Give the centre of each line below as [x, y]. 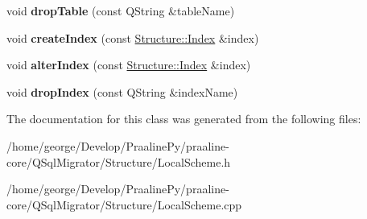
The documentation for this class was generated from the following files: [184, 119]
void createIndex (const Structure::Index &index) [133, 37]
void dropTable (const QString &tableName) [121, 10]
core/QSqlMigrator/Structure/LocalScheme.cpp [124, 204]
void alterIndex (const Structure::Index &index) [129, 65]
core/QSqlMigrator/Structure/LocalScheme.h [119, 161]
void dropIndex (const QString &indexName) [122, 91]
